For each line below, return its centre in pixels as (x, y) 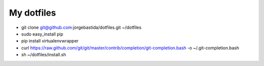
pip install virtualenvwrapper (50, 41)
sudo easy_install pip (42, 34)
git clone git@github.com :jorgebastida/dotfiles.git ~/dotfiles (81, 27)
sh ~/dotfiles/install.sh (44, 55)
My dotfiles (33, 13)
